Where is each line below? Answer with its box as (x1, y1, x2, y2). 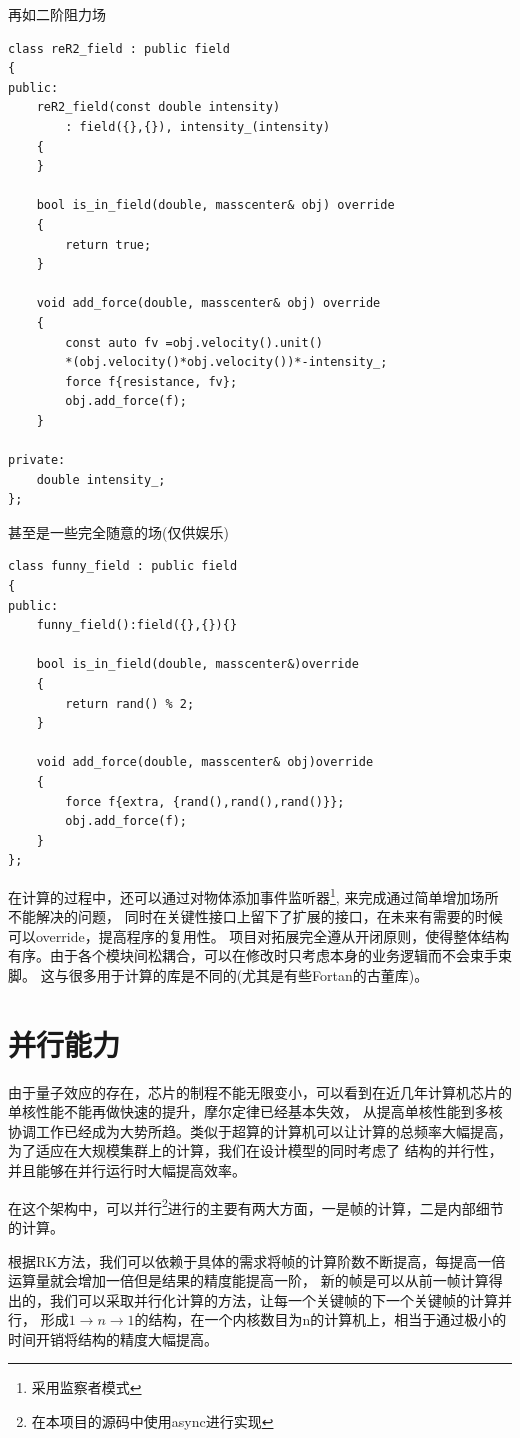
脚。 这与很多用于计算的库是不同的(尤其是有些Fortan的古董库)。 (8, 964, 429, 985)
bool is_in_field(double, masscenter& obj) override (36, 198, 395, 213)
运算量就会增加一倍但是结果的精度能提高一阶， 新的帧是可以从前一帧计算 (8, 1270, 489, 1291)
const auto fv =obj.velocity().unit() (65, 335, 323, 350)
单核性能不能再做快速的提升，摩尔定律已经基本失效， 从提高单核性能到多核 (8, 1101, 503, 1122)
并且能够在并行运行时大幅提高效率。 (8, 1160, 246, 1181)
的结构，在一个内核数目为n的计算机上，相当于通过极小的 (134, 1309, 507, 1330)
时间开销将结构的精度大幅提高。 (8, 1328, 218, 1349)
